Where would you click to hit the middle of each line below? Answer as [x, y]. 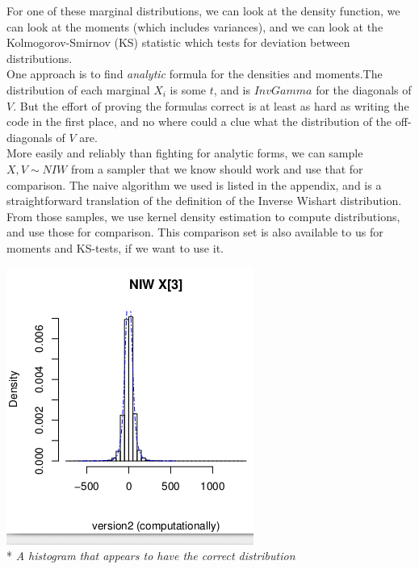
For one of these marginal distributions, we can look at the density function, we [203, 10]
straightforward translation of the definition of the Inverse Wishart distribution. [204, 201]
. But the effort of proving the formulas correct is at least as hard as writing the [211, 105]
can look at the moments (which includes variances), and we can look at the [195, 26]
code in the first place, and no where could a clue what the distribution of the [199, 121]
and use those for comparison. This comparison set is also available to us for [195, 232]
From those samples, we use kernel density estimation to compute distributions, [203, 216]
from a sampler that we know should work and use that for [217, 168]
